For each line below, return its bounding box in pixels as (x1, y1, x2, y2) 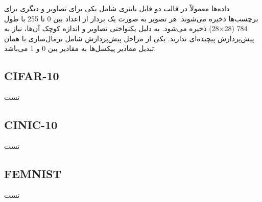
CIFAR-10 (4, 68, 59, 84)
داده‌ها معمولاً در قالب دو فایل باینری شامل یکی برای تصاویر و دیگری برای (4, 3, 230, 13)
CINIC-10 (4, 117, 58, 133)
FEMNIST (4, 165, 62, 181)
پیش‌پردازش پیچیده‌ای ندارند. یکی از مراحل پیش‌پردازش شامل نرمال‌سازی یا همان (4, 33, 254, 43)
